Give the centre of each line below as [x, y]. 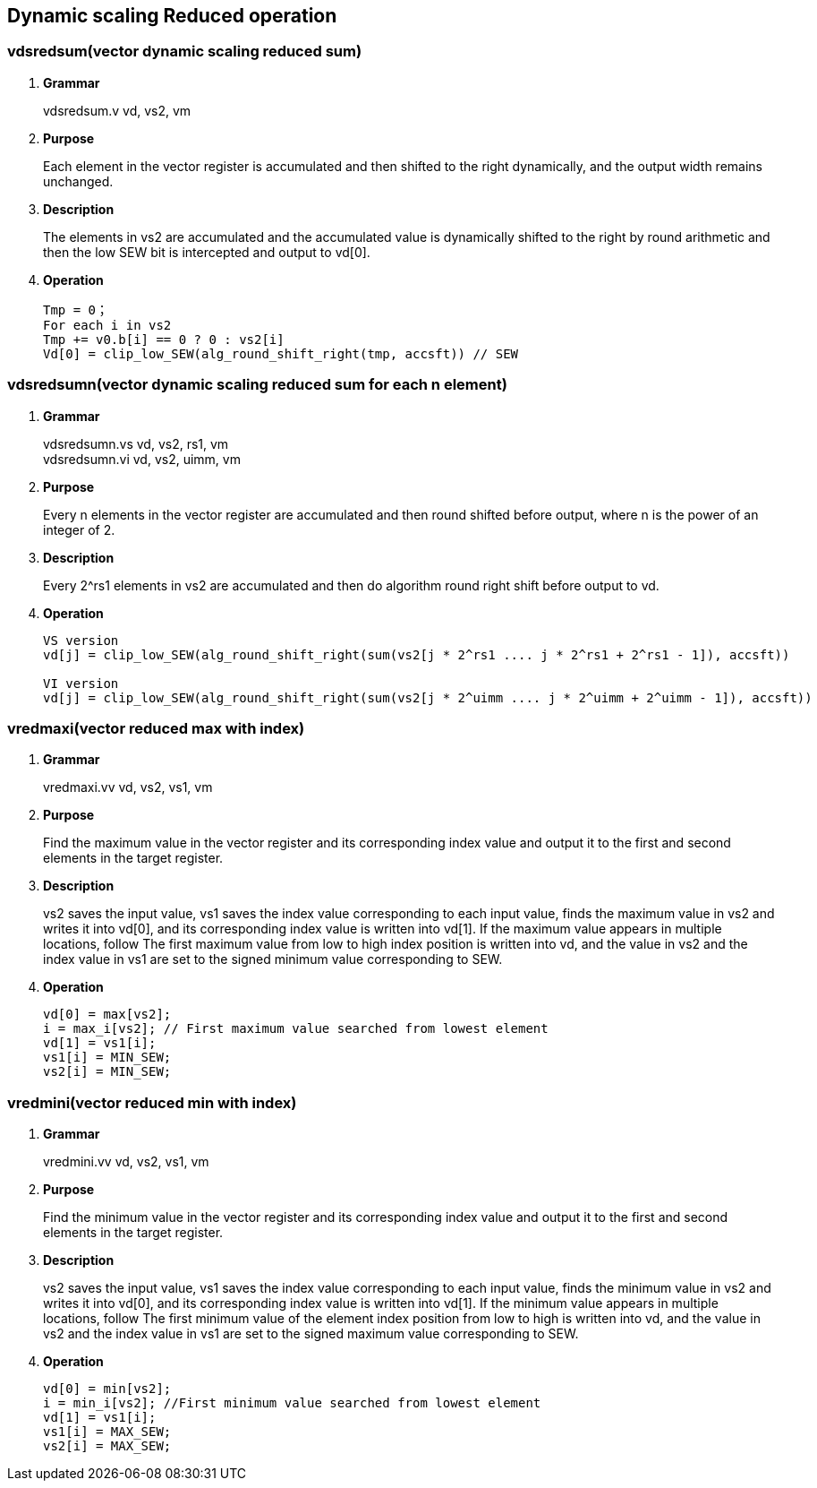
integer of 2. [79, 529]
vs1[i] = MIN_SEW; [107, 1058]
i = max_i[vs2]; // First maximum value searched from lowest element [296, 1029]
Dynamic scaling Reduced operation [172, 16]
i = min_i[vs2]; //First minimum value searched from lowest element [292, 1403]
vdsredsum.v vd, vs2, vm [117, 110]
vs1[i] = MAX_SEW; [107, 1432]
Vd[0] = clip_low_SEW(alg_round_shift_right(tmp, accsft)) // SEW [281, 353]
